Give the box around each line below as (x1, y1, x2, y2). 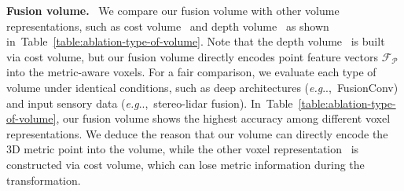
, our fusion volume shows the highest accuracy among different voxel (56, 110, 391, 127)
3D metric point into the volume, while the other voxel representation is (6, 141, 359, 157)
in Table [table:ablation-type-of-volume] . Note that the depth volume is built (6, 33, 385, 50)
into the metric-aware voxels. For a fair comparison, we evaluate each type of (6, 64, 376, 80)
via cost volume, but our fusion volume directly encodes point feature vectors (6, 48, 378, 64)
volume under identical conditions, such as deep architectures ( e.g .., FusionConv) (6, 79, 398, 95)
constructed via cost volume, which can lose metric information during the (6, 156, 365, 172)
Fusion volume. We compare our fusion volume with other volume (6, 2, 340, 18)
